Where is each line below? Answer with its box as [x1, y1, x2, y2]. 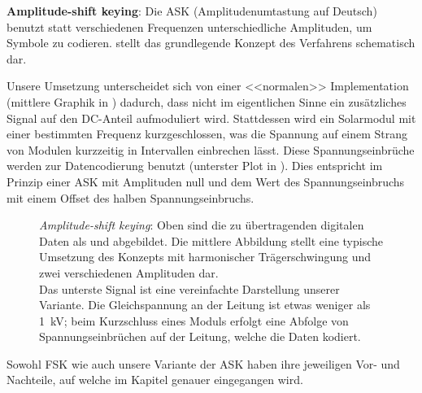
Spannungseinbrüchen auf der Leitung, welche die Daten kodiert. [39, 328, 361, 345]
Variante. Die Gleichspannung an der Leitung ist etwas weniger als [39, 296, 371, 313]
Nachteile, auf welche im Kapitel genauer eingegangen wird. [7, 371, 303, 388]
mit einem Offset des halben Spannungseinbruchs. [7, 189, 255, 206]
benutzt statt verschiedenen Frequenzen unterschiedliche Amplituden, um [7, 18, 372, 35]
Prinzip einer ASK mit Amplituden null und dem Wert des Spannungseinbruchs [7, 172, 405, 190]
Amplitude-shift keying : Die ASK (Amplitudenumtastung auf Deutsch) [7, 2, 377, 19]
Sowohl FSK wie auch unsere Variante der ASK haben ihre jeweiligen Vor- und [7, 355, 400, 372]
